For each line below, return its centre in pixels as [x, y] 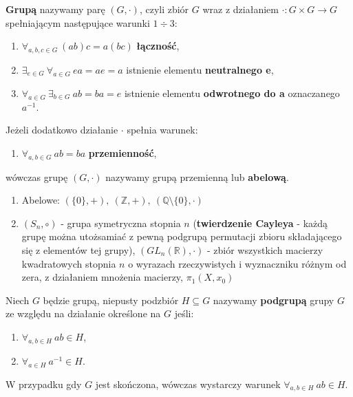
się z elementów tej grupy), [78, 249]
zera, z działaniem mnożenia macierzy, [102, 277]
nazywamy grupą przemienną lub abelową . [197, 176]
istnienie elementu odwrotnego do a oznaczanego [232, 93]
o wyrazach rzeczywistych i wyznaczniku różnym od [237, 263]
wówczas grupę [37, 176]
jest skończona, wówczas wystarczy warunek [188, 384]
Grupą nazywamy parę [55, 9]
